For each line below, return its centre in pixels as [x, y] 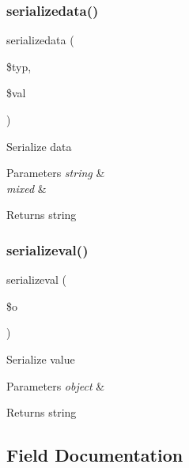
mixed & [26, 188]
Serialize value [41, 359]
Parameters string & [56, 173]
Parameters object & [56, 385]
